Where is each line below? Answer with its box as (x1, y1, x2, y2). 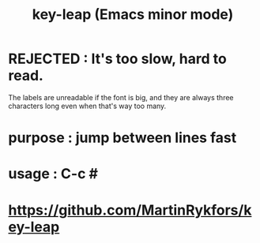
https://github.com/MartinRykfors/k (8, 201, 252, 219)
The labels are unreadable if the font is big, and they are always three (8, 92, 234, 102)
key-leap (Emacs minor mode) (32, 6, 234, 24)
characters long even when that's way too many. (8, 101, 167, 110)
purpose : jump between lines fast (8, 129, 237, 147)
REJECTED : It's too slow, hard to (8, 50, 227, 68)
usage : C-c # (8, 165, 99, 183)
